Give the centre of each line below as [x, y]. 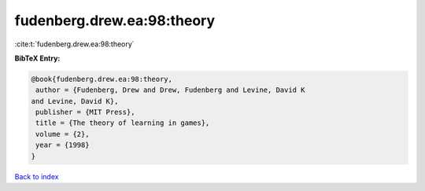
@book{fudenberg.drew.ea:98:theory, [102, 79]
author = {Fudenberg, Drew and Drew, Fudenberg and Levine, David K [170, 90]
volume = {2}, [63, 134]
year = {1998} [63, 145]
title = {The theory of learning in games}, [123, 123]
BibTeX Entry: [37, 58]
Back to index [37, 176]
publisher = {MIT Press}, [85, 112]
